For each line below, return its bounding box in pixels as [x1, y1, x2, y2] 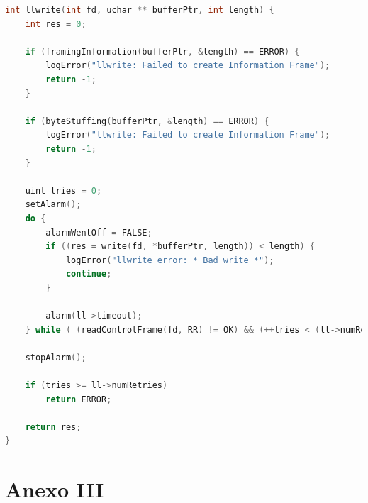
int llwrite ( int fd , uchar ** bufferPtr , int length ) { [5, 5, 274, 15]
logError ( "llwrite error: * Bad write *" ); [65, 255, 274, 265]
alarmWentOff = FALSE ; [45, 227, 152, 238]
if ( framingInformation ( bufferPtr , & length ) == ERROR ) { [25, 46, 300, 57]
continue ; [65, 269, 112, 280]
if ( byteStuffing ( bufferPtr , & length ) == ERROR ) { [25, 116, 269, 126]
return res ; [25, 421, 82, 432]
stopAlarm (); [25, 352, 87, 363]
